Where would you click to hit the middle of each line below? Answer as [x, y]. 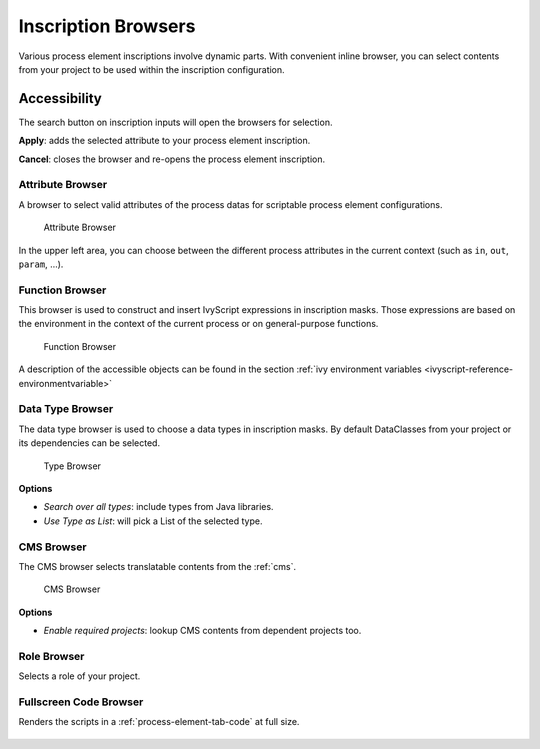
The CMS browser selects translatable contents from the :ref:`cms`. [157, 566]
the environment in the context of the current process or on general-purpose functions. [198, 324]
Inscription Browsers [107, 26]
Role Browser [51, 656]
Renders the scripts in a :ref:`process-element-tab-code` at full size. [159, 722]
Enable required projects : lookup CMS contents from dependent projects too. [202, 631]
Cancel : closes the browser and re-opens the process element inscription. [172, 159]
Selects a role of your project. [79, 676]
